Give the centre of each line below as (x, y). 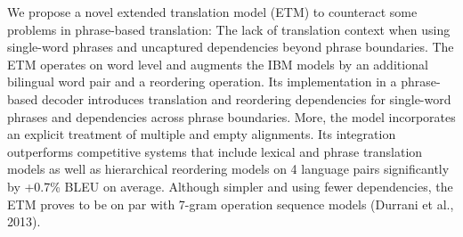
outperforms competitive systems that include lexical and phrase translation (215, 151)
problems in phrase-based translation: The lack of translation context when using (229, 29)
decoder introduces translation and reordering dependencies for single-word (246, 98)
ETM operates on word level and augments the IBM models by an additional (218, 64)
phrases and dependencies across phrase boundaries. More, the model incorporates (231, 116)
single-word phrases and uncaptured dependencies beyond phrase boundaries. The (231, 47)
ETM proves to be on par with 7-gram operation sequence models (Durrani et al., (231, 204)
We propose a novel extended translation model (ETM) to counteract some (212, 12)
